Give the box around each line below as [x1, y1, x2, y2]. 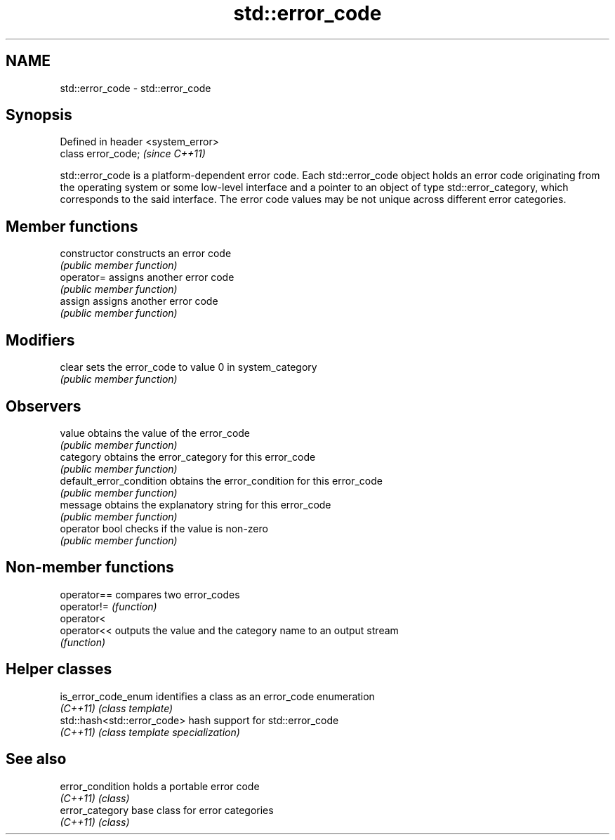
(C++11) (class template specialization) [60, 726, 240, 738]
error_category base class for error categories [60, 803, 274, 816]
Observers [6, 397, 81, 415]
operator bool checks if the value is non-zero [60, 522, 268, 534]
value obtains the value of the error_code [60, 426, 251, 439]
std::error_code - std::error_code [60, 81, 211, 94]
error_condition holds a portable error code [60, 780, 260, 792]
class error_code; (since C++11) [60, 147, 206, 160]
